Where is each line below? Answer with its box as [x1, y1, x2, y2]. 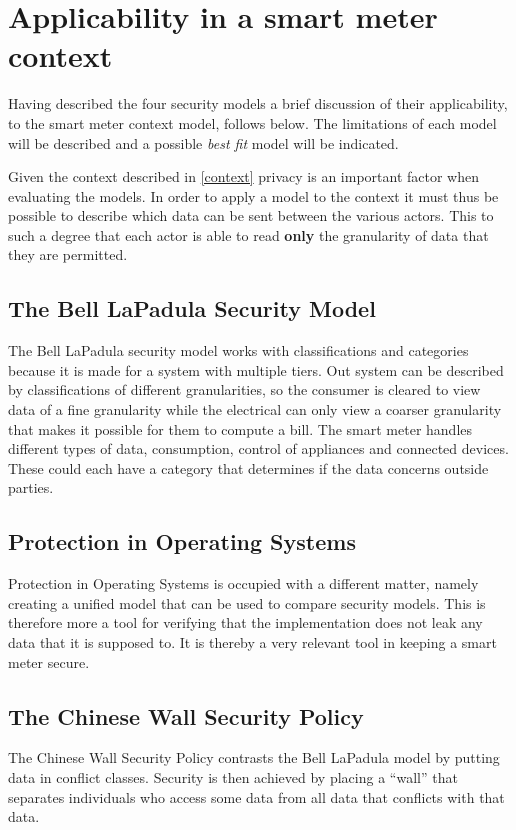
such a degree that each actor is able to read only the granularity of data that [8, 224, 489, 245]
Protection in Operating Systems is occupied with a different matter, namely [8, 573, 479, 594]
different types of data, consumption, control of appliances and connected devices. [8, 438, 509, 459]
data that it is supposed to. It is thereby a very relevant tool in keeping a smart [8, 632, 497, 652]
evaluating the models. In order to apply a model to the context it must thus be [8, 185, 499, 206]
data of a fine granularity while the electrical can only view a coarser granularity [8, 399, 502, 420]
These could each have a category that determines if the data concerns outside [8, 457, 489, 478]
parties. [8, 477, 54, 498]
